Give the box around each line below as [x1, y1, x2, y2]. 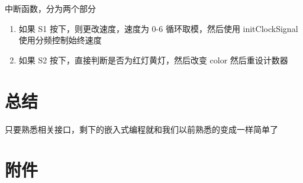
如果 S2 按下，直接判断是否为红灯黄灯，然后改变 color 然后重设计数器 [18, 53, 288, 66]
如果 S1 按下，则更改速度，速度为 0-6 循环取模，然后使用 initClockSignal [18, 22, 298, 34]
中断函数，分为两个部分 [5, 2, 96, 14]
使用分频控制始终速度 [18, 34, 102, 46]
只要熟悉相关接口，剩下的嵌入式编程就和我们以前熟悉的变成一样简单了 [5, 123, 278, 135]
